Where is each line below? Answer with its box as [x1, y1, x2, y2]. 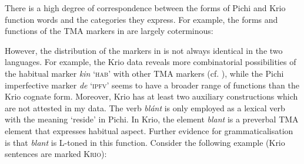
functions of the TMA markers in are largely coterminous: [5, 25, 213, 37]
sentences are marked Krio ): [5, 148, 107, 160]
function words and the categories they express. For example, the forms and [5, 13, 278, 25]
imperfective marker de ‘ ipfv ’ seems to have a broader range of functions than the [5, 78, 299, 91]
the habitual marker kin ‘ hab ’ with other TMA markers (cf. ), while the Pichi [5, 67, 284, 79]
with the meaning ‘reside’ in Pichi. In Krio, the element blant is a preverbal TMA [5, 113, 299, 125]
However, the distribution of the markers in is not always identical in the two [5, 44, 283, 56]
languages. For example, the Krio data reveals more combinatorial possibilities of [5, 56, 296, 68]
